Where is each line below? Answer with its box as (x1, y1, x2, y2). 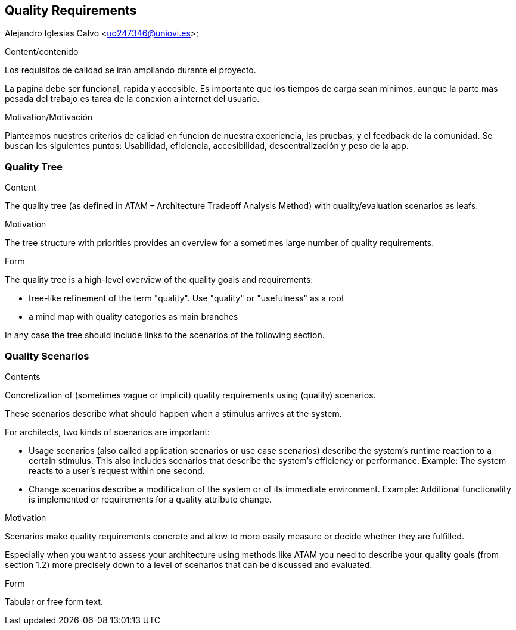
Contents (5, 371, 41, 382)
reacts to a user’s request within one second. (29, 465, 205, 476)
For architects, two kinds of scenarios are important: (5, 426, 210, 437)
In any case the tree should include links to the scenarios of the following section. (5, 330, 325, 341)
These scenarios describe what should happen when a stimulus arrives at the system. (5, 408, 342, 419)
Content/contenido (5, 46, 79, 57)
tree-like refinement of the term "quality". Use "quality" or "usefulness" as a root (29, 293, 344, 304)
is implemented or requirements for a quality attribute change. (29, 494, 272, 504)
